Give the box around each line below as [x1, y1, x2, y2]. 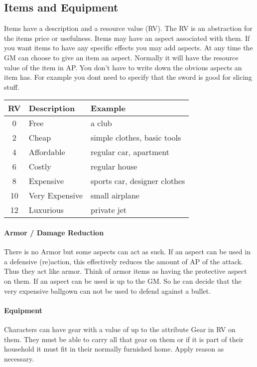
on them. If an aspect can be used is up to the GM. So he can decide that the [4, 275, 242, 286]
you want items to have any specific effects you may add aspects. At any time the [4, 42, 253, 53]
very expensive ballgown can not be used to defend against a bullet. [4, 285, 211, 296]
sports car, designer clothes [91, 175, 185, 187]
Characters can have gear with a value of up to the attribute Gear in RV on [4, 324, 236, 334]
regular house [91, 161, 137, 173]
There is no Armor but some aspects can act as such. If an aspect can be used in [4, 246, 251, 257]
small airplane [91, 189, 139, 201]
